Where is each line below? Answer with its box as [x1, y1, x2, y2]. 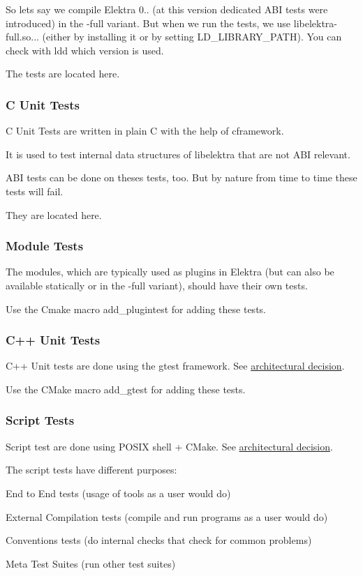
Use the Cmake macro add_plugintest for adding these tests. [6, 301, 266, 316]
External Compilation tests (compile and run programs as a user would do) [6, 509, 328, 524]
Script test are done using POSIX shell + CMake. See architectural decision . [6, 439, 333, 453]
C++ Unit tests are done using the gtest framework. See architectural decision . [6, 358, 345, 373]
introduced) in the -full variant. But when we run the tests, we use [6, 15, 291, 30]
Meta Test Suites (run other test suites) [6, 556, 176, 570]
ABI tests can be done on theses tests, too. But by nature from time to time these [6, 170, 357, 185]
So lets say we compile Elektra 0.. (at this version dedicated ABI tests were [6, 2, 328, 16]
